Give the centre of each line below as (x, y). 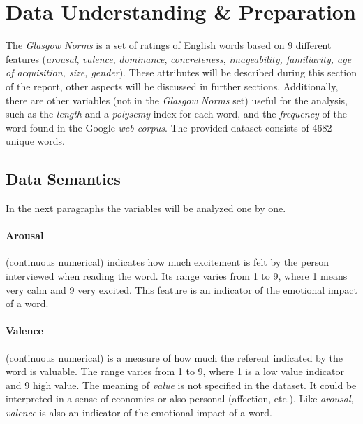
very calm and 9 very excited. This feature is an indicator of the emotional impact (181, 289)
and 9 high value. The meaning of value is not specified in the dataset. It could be (181, 384)
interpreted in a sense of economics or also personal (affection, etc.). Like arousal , (180, 398)
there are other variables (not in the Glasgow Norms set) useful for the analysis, (177, 100)
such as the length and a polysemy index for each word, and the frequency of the (176, 114)
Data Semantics (63, 179)
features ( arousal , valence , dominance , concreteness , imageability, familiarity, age (179, 58)
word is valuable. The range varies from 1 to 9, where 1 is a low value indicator (175, 371)
